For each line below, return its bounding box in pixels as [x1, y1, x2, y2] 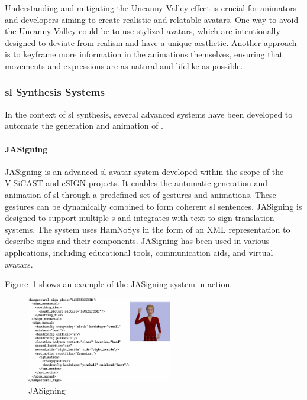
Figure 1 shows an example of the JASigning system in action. [5, 278, 232, 290]
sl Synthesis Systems [5, 84, 105, 99]
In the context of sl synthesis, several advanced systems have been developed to [5, 108, 293, 120]
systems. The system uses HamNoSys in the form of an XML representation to [5, 223, 290, 235]
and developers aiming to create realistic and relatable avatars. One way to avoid [5, 13, 299, 25]
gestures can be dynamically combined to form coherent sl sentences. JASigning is [5, 200, 302, 212]
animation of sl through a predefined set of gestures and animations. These [5, 188, 276, 200]
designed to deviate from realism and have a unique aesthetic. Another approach [5, 36, 297, 48]
